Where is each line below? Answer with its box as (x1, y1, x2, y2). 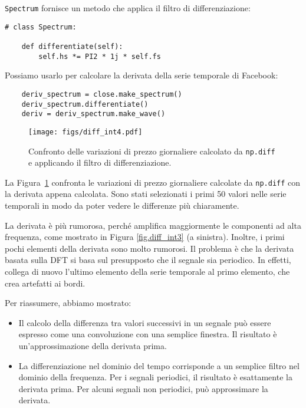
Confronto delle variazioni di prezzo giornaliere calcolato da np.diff (28, 144, 275, 157)
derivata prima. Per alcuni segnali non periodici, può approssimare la (18, 382, 268, 394)
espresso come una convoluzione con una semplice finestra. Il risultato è (18, 328, 277, 340)
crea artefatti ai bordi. (5, 277, 85, 289)
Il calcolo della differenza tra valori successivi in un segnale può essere (18, 316, 271, 328)
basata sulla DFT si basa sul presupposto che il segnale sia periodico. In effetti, (5, 254, 291, 266)
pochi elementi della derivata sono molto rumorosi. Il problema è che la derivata (5, 242, 294, 254)
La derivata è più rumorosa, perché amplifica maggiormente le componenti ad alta (5, 219, 301, 231)
